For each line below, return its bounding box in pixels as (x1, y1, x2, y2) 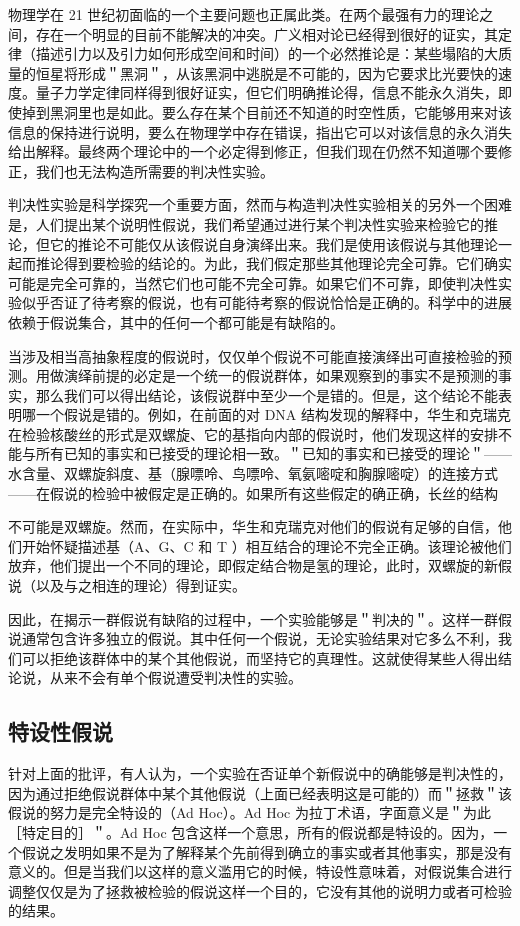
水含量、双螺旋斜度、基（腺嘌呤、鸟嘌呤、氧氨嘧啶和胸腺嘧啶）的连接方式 (8, 463, 498, 484)
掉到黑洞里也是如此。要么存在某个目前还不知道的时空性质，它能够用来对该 (21, 101, 512, 122)
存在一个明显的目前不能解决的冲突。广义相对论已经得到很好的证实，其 (35, 23, 498, 44)
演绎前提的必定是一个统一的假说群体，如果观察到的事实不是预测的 (63, 365, 498, 386)
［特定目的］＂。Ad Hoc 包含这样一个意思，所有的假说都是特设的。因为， (8, 821, 494, 842)
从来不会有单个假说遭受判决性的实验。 (49, 667, 302, 688)
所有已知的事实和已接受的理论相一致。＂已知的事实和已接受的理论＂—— (35, 443, 512, 464)
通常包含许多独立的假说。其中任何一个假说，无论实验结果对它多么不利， (21, 628, 498, 649)
